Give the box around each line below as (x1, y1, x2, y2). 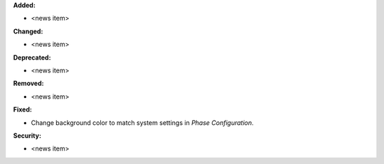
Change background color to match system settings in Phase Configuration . (31, 118, 254, 127)
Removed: (13, 79, 44, 88)
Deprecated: (13, 53, 51, 62)
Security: (13, 131, 42, 140)
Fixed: (13, 105, 32, 114)
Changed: (13, 27, 43, 35)
